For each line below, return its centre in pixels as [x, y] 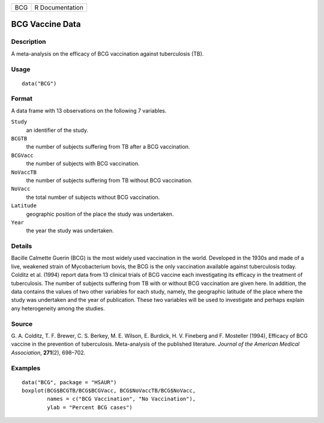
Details [22, 246]
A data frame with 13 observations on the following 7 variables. [89, 110]
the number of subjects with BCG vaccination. [83, 164]
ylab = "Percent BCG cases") [90, 407]
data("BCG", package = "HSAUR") [69, 382]
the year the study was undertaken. [70, 231]
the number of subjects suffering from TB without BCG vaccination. [109, 180]
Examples [26, 368]
